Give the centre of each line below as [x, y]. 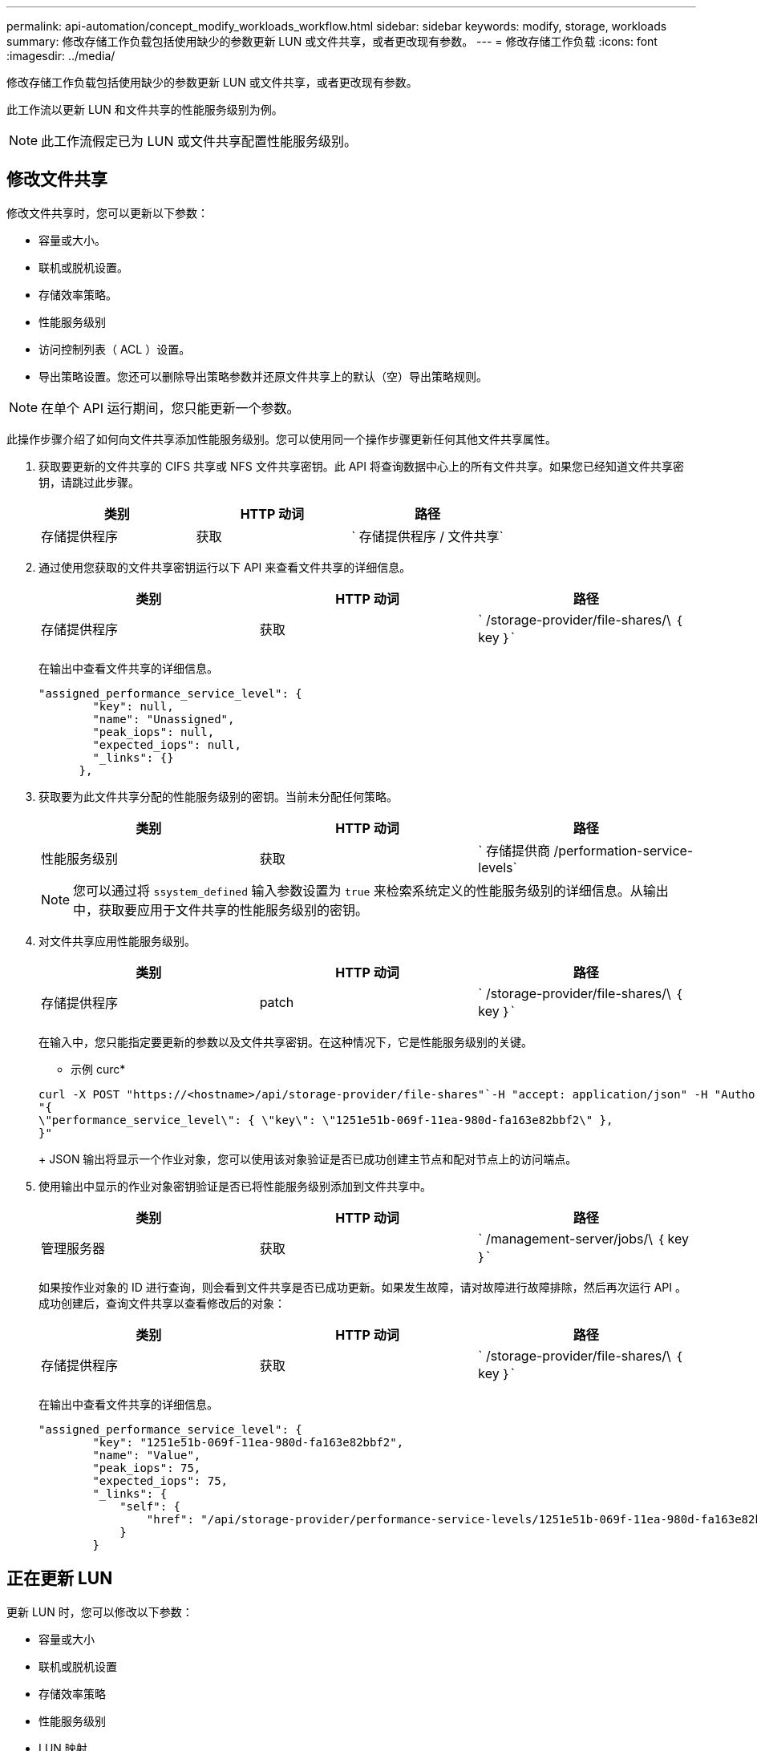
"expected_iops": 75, [160, 1480]
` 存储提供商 [514, 850]
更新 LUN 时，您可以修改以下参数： [100, 1611]
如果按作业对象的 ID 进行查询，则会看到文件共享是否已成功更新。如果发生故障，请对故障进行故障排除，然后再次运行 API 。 [362, 1287]
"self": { [150, 1506]
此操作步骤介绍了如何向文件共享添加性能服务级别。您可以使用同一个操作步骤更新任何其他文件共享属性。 [281, 439]
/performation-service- [623, 850]
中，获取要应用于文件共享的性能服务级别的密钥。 [221, 910]
